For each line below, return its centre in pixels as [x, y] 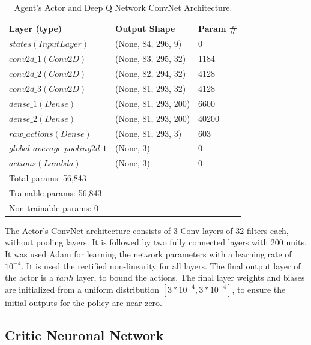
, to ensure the [259, 289]
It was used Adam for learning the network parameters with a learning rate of [148, 254]
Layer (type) [36, 28]
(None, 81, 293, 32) [151, 88]
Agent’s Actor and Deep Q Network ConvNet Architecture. [123, 7]
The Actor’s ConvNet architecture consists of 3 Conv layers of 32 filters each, [147, 230]
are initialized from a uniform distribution [82, 289]
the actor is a [29, 277]
